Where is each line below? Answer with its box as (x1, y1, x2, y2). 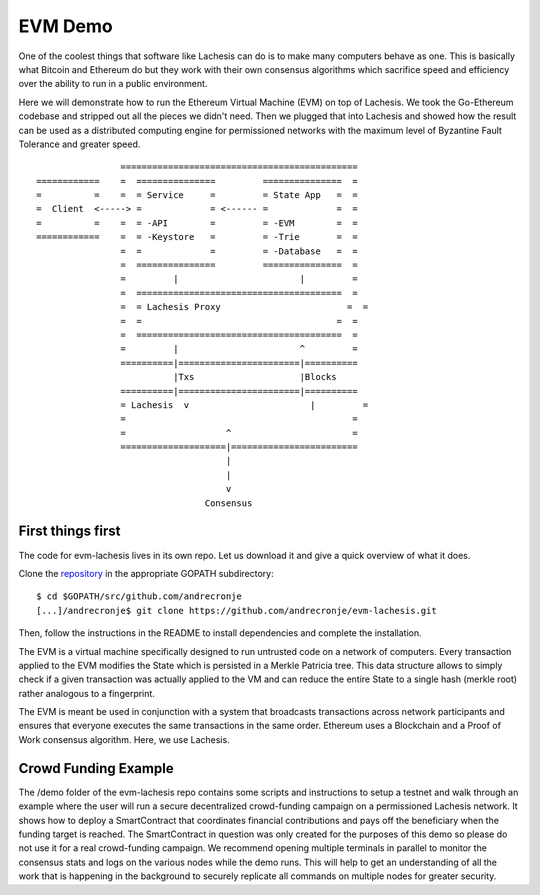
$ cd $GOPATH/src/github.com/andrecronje (36, 591, 242, 602)
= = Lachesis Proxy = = (120, 301, 369, 313)
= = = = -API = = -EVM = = (36, 217, 359, 229)
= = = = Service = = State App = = (36, 190, 359, 201)
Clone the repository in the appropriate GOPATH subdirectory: (18, 567, 274, 579)
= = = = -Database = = (120, 245, 359, 257)
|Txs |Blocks (173, 371, 337, 383)
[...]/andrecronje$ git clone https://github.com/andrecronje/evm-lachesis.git (36, 605, 437, 616)
